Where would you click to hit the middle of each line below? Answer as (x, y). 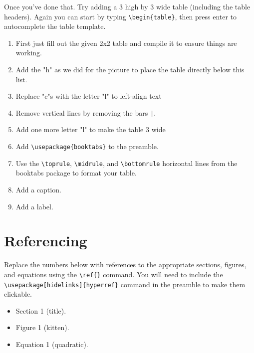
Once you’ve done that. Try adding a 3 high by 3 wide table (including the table (127, 6)
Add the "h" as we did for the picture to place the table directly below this (130, 70)
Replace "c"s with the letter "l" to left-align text (89, 96)
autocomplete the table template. (55, 26)
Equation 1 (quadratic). (52, 344)
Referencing (46, 241)
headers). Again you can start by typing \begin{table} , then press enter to (121, 16)
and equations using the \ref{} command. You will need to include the (114, 274)
